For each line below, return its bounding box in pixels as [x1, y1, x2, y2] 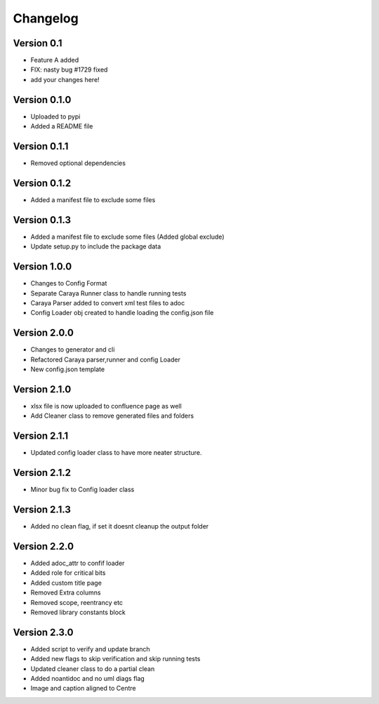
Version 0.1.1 [13, 140, 69, 152]
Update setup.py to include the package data [30, 242, 161, 251]
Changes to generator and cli [30, 345, 115, 354]
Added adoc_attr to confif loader [30, 559, 125, 567]
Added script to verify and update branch [30, 644, 150, 653]
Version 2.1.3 [13, 503, 72, 515]
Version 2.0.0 [13, 327, 74, 339]
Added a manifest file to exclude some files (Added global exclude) [30, 232, 225, 241]
